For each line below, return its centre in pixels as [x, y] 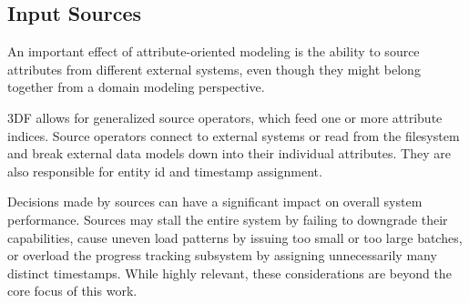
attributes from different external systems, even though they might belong [214, 69]
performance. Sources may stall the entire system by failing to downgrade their [228, 219]
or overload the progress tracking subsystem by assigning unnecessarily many [222, 255]
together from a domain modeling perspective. [136, 87]
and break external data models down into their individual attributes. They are [229, 153]
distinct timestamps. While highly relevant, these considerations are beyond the [229, 273]
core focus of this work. [72, 291]
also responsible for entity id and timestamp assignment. [165, 171]
